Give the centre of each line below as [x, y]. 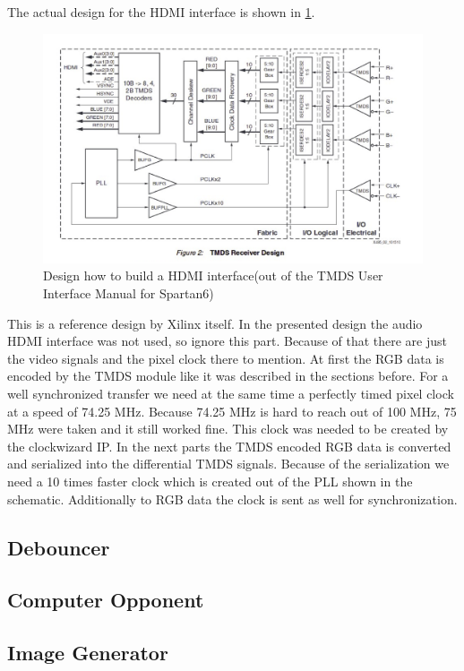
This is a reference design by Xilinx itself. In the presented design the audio [215, 323]
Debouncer [59, 547]
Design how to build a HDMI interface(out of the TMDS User [213, 275]
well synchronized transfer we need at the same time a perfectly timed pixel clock [231, 394]
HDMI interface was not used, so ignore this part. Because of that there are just [228, 341]
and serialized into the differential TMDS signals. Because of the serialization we [228, 464]
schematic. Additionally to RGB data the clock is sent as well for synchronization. [232, 499]
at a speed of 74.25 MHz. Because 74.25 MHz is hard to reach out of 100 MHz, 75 [232, 411]
